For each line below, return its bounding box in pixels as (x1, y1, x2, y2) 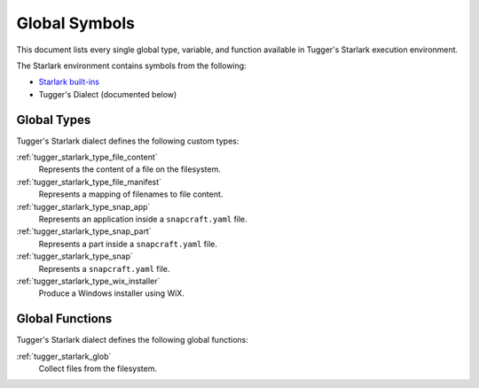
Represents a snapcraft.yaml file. (38, 263, 170, 274)
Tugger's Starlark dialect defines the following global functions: (16, 335, 248, 345)
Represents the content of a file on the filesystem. (38, 164, 221, 175)
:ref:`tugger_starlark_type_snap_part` (16, 226, 152, 237)
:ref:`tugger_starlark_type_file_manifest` (16, 176, 162, 187)
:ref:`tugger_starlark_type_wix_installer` (16, 275, 161, 286)
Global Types (16, 112, 91, 128)
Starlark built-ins (38, 76, 99, 88)
